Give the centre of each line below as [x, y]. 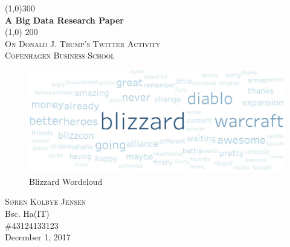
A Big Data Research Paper [64, 20]
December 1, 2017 [38, 237]
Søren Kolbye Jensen [46, 201]
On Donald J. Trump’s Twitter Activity [83, 43]
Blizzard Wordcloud [66, 181]
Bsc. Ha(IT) [27, 213]
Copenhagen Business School [60, 55]
